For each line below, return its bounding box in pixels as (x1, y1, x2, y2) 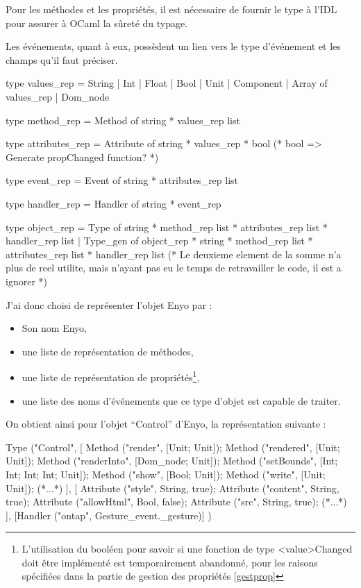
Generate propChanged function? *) (6, 149, 159, 164)
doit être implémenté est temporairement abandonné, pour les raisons (22, 555, 318, 569)
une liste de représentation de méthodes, (22, 344, 194, 358)
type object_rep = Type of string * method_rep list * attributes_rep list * (6, 219, 328, 234)
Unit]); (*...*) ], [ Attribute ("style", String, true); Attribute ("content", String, (6, 480, 339, 495)
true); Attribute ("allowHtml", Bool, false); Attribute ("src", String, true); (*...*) (6, 494, 347, 509)
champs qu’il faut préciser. (6, 52, 118, 67)
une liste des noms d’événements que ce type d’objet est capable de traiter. (22, 393, 341, 408)
